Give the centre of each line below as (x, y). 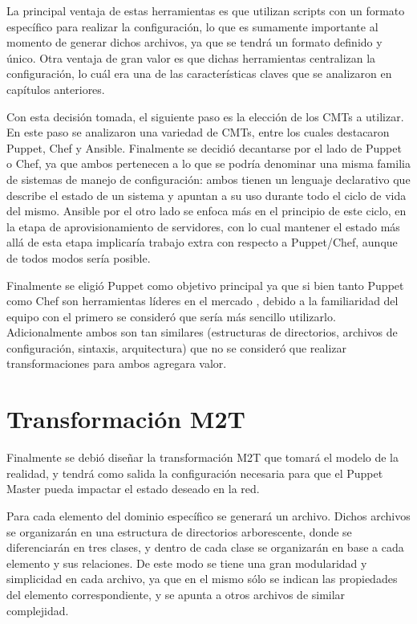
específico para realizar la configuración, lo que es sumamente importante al (192, 26)
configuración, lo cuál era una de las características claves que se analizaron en (199, 73)
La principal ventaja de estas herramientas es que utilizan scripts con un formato (206, 10)
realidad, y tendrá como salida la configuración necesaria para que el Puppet (195, 473)
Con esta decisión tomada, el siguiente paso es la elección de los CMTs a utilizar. (205, 116)
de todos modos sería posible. (79, 257)
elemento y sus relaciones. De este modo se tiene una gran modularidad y (187, 563)
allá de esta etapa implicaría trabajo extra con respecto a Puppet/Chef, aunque (202, 242)
